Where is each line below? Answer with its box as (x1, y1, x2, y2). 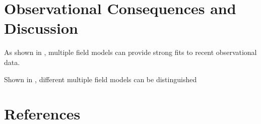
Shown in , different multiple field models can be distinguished (4, 74, 197, 84)
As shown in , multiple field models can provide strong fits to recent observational (4, 47, 257, 57)
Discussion (4, 18, 78, 38)
